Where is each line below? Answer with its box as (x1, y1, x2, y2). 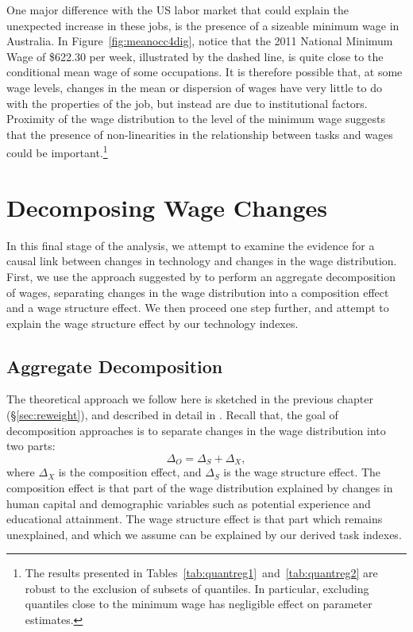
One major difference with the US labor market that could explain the (6, 2, 349, 17)
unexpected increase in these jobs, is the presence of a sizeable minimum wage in (6, 17, 399, 33)
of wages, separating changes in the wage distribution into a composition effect (6, 283, 389, 300)
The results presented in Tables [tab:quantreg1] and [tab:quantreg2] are (25, 565, 378, 581)
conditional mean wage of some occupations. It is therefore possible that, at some (6, 64, 403, 80)
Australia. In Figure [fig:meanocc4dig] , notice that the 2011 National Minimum (6, 33, 393, 49)
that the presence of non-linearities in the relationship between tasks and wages (6, 125, 393, 142)
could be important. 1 (6, 142, 108, 160)
